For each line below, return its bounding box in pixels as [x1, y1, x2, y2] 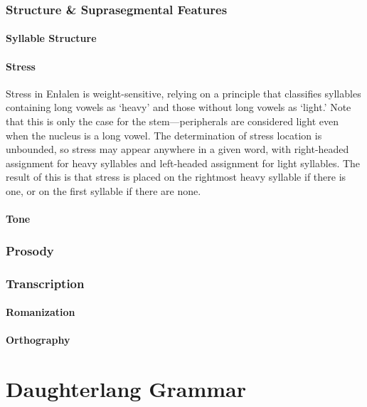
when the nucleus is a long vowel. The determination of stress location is [6, 127, 322, 142]
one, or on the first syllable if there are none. [6, 183, 201, 198]
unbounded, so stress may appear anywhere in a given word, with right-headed [6, 142, 349, 157]
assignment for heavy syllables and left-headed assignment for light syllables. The [6, 155, 361, 170]
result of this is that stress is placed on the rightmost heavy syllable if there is [6, 169, 346, 184]
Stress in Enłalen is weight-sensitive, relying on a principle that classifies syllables [6, 85, 361, 100]
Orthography [6, 332, 70, 347]
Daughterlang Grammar [6, 374, 246, 403]
